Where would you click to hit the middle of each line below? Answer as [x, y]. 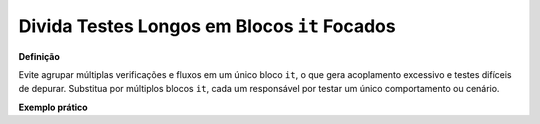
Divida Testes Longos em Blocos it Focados [207, 26]
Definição [39, 56]
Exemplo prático [53, 107]
